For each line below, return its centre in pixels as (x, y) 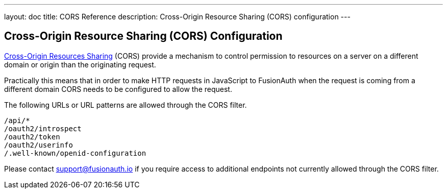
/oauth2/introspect (43, 128)
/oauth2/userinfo (39, 145)
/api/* (17, 120)
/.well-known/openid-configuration (75, 153)
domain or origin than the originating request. (80, 64)
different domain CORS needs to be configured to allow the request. (118, 89)
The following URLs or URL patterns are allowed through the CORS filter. (126, 105)
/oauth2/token (32, 137)
